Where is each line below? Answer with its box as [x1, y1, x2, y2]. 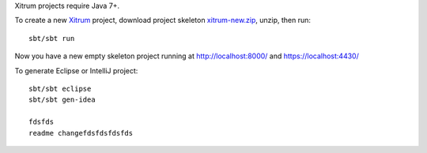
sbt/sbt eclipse [28, 84, 92, 93]
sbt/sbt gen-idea [28, 95, 96, 104]
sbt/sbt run [28, 34, 75, 43]
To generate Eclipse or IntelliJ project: [14, 65, 138, 75]
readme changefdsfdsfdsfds [28, 129, 134, 137]
